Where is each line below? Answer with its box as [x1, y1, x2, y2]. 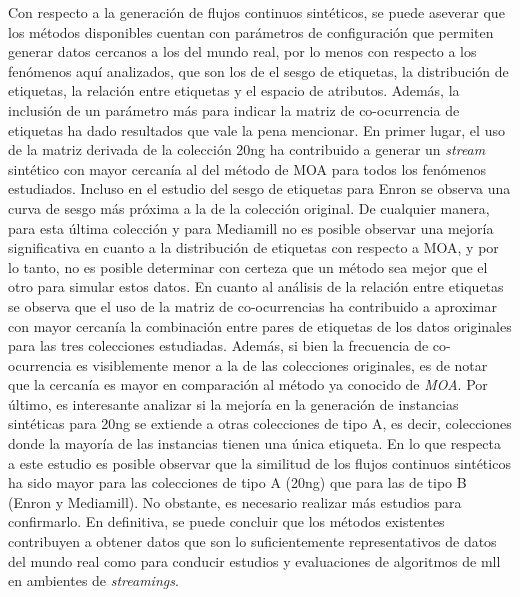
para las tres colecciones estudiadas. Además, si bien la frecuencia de [8, 335, 429, 356]
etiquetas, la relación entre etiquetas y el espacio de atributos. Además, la [8, 80, 460, 101]
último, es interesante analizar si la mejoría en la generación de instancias [8, 393, 459, 414]
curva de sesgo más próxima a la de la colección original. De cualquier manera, [8, 197, 490, 218]
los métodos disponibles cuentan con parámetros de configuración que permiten [8, 21, 494, 42]
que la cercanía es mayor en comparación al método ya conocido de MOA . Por [8, 374, 488, 395]
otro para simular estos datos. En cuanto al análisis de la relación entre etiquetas [8, 276, 504, 297]
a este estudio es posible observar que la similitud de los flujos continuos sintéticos [8, 452, 511, 473]
